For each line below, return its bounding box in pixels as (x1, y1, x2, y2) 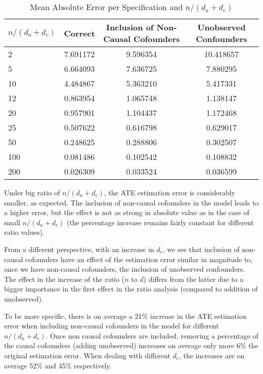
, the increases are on (179, 350, 245, 360)
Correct (64, 27, 95, 39)
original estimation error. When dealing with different (4, 350, 170, 360)
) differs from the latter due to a (143, 273, 244, 284)
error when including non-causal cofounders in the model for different (4, 320, 219, 331)
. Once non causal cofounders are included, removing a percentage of (46, 330, 258, 341)
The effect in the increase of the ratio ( (4, 273, 125, 284)
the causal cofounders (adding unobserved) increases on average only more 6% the (4, 340, 258, 351)
